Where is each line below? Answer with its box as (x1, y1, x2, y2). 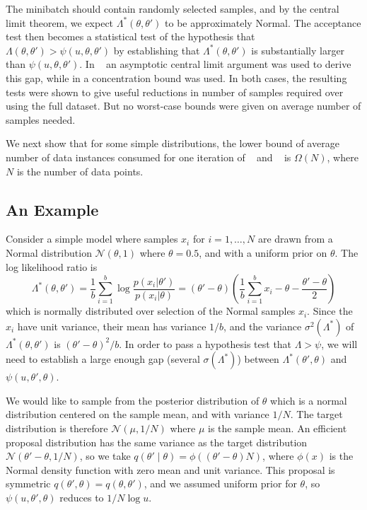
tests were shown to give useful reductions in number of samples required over (6, 84, 344, 99)
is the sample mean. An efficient (208, 421, 347, 436)
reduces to (59, 490, 104, 505)
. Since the (307, 303, 353, 318)
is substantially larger (251, 42, 345, 57)
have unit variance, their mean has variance (17, 318, 206, 333)
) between (237, 352, 279, 366)
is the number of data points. (16, 163, 144, 178)
